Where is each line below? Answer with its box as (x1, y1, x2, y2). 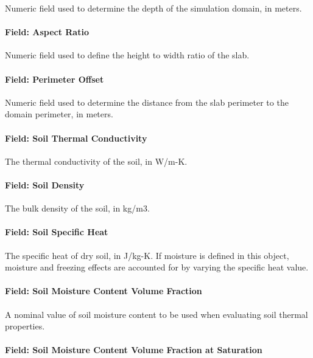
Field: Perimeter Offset (5, 72, 104, 85)
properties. (5, 320, 45, 332)
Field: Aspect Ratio (5, 26, 89, 38)
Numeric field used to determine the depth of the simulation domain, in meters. (5, 2, 302, 14)
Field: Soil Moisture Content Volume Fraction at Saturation (5, 343, 262, 356)
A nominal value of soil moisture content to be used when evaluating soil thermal (5, 308, 308, 320)
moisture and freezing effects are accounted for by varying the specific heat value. (5, 261, 309, 274)
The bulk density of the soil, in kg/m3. (5, 202, 150, 215)
